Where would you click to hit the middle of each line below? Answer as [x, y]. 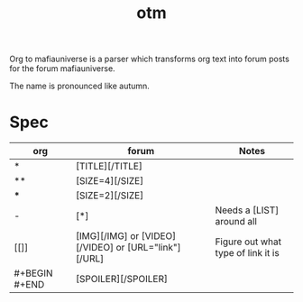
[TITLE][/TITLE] [109, 167]
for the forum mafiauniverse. [62, 69]
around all [236, 222]
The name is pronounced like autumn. [80, 86]
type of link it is [247, 253]
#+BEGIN [33, 273]
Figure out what [248, 242]
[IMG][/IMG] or [107, 236]
